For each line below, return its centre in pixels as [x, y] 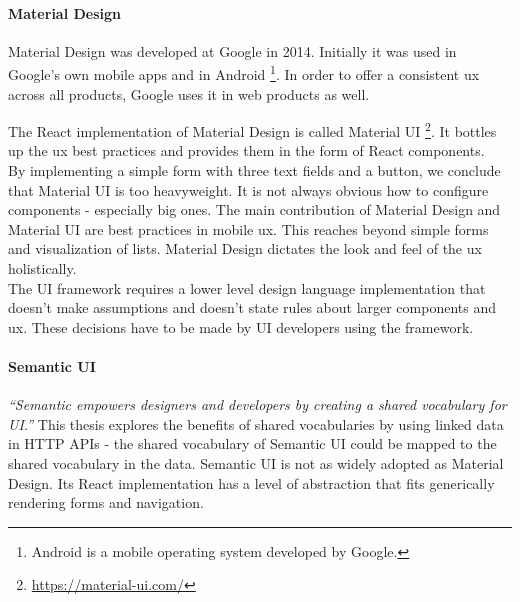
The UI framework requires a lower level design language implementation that [247, 287]
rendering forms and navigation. [106, 502]
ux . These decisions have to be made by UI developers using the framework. [241, 326]
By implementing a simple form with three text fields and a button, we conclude [254, 170]
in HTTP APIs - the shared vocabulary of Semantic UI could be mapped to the [252, 443]
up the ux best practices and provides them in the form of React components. [246, 150]
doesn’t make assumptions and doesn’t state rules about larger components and [252, 307]
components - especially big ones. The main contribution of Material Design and [254, 209]
